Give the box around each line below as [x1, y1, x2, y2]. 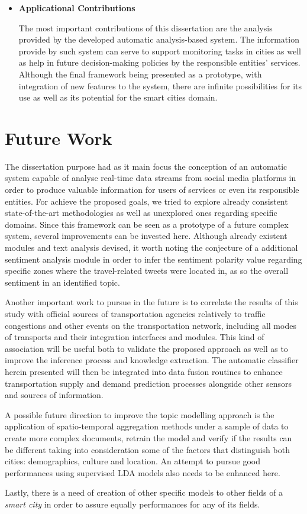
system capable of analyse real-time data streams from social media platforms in [5, 172, 296, 184]
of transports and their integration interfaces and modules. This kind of [5, 331, 264, 343]
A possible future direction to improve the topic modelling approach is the [5, 408, 274, 421]
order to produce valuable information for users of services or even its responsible [5, 183, 299, 196]
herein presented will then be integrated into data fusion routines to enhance [5, 365, 283, 377]
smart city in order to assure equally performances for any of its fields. [5, 497, 260, 510]
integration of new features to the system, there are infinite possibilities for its [18, 79, 302, 92]
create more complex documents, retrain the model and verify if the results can [5, 431, 292, 444]
